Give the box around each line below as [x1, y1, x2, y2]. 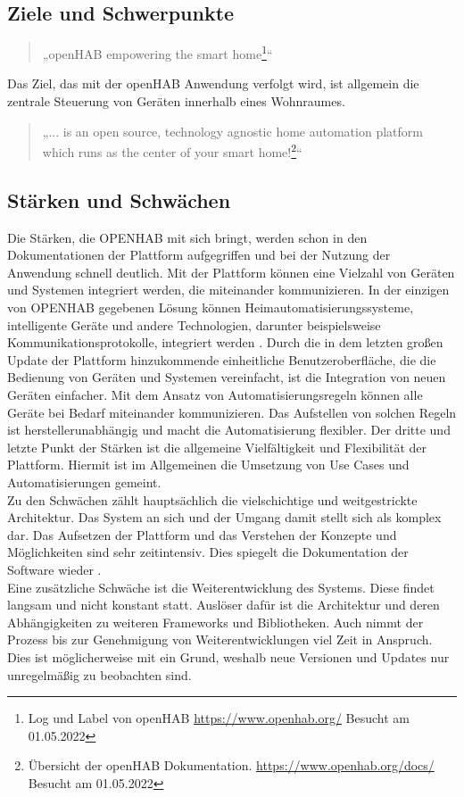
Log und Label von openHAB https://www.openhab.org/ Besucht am [28, 709, 410, 727]
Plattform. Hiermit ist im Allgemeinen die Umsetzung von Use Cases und [7, 455, 410, 474]
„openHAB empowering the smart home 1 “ [42, 42, 273, 62]
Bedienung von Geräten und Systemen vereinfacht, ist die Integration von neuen [7, 368, 446, 386]
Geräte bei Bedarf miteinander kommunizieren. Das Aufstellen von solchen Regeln [7, 403, 457, 421]
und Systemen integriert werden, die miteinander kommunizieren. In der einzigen [7, 280, 450, 299]
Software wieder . [7, 560, 102, 578]
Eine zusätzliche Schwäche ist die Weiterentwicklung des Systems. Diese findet [7, 577, 435, 596]
